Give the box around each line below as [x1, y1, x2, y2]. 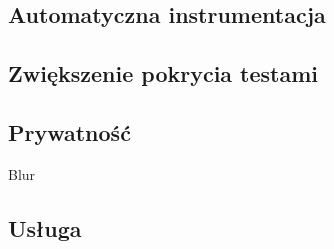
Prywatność [8, 116, 131, 147]
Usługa [8, 212, 82, 243]
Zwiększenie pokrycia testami [8, 58, 319, 89]
